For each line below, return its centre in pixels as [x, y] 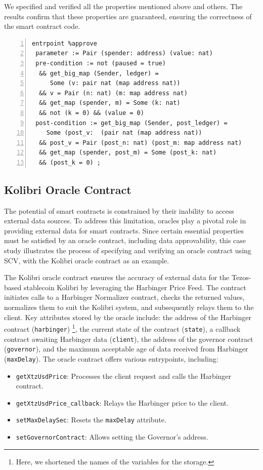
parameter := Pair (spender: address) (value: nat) [124, 53]
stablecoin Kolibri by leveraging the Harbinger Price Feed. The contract [135, 287]
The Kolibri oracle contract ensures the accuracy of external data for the [117, 277]
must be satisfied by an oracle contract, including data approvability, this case [125, 240]
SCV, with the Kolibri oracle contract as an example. [87, 260]
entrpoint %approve [64, 43]
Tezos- [241, 277]
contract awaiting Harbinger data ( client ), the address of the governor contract [129, 339]
